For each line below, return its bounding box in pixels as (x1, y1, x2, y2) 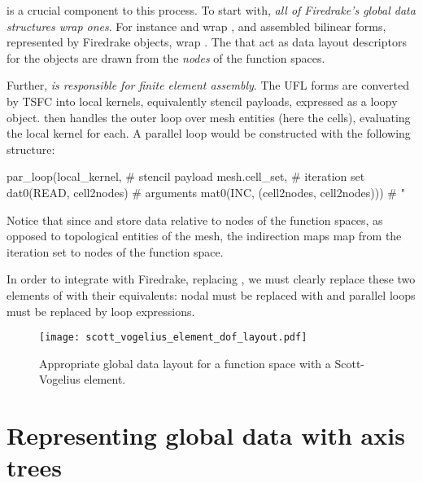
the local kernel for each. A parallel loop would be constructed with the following (7, 125, 411, 142)
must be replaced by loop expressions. (7, 302, 195, 319)
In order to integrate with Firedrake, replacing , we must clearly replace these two (7, 270, 416, 288)
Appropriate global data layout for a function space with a (39, 354, 331, 371)
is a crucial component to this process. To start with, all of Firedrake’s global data (7, 2, 416, 18)
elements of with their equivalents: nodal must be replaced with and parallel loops (7, 286, 416, 303)
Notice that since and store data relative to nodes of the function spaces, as (7, 211, 383, 228)
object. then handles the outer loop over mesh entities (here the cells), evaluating (7, 108, 411, 125)
